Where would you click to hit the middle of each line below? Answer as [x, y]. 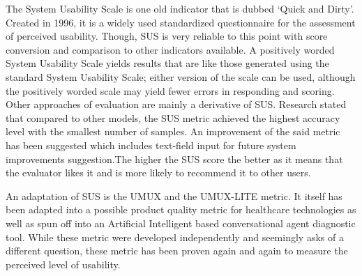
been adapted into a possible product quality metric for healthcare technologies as [181, 209]
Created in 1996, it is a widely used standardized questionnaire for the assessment [181, 22]
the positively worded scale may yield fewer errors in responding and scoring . [170, 90]
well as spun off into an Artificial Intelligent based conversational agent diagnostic [181, 223]
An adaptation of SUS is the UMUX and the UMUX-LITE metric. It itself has [174, 195]
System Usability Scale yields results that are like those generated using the [167, 63]
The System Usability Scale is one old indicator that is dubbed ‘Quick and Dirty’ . [180, 8]
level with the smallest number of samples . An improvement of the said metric [173, 131]
